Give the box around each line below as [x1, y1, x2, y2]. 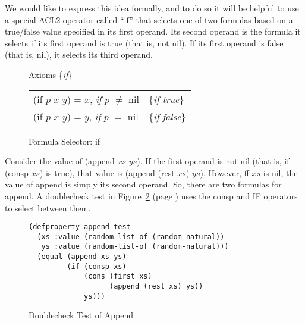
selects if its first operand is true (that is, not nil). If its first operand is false [5, 36, 284, 49]
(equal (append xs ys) [37, 252, 127, 261]
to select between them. [5, 201, 91, 214]
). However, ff [200, 166, 249, 179]
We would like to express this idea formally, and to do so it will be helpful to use [5, 2, 299, 14]
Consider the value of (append [5, 155, 115, 167]
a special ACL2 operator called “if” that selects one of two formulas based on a [5, 13, 293, 26]
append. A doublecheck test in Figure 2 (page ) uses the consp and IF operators [5, 189, 298, 202]
